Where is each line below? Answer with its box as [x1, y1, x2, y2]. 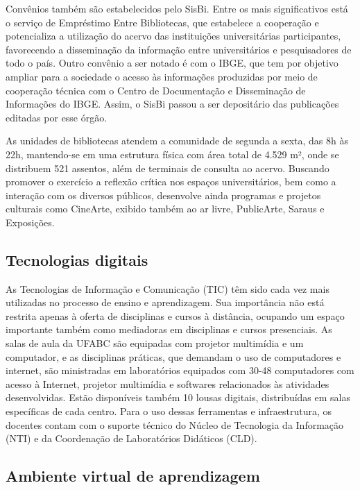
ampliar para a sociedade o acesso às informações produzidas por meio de [6, 69, 318, 83]
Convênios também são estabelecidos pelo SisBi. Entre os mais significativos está [6, 1, 348, 15]
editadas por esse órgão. [6, 110, 108, 124]
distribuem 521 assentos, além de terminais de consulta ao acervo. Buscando [6, 160, 329, 175]
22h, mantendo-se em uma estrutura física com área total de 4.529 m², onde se [6, 146, 339, 161]
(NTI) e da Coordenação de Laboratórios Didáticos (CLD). [6, 431, 257, 446]
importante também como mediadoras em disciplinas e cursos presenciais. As [6, 322, 332, 337]
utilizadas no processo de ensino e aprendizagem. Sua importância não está [6, 295, 325, 310]
